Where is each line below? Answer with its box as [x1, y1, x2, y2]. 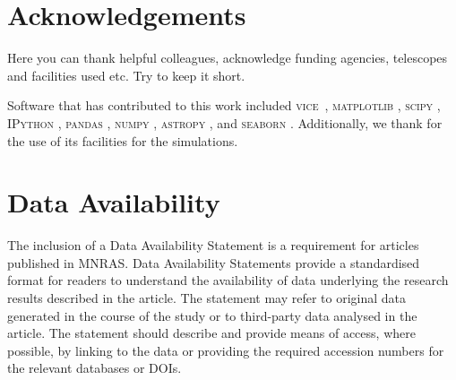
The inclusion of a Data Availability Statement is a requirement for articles [7, 236, 419, 255]
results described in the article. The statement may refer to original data [7, 289, 407, 307]
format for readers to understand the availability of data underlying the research [7, 271, 449, 289]
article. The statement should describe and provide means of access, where [7, 324, 416, 342]
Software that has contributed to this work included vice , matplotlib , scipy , [7, 96, 441, 115]
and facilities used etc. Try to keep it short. [7, 65, 245, 84]
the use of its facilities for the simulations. [7, 131, 238, 150]
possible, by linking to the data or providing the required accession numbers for [7, 341, 444, 359]
